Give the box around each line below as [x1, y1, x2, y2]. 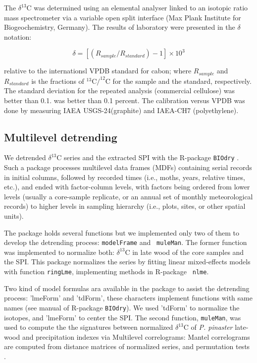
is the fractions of [31, 75, 84, 86]
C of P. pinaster [183, 322, 233, 332]
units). [4, 211, 24, 221]
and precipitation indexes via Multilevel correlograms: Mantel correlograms [22, 331, 250, 342]
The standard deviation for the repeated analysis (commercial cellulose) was [4, 85, 235, 96]
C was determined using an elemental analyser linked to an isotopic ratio [26, 2, 248, 12]
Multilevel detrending [4, 129, 117, 144]
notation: [4, 31, 32, 42]
